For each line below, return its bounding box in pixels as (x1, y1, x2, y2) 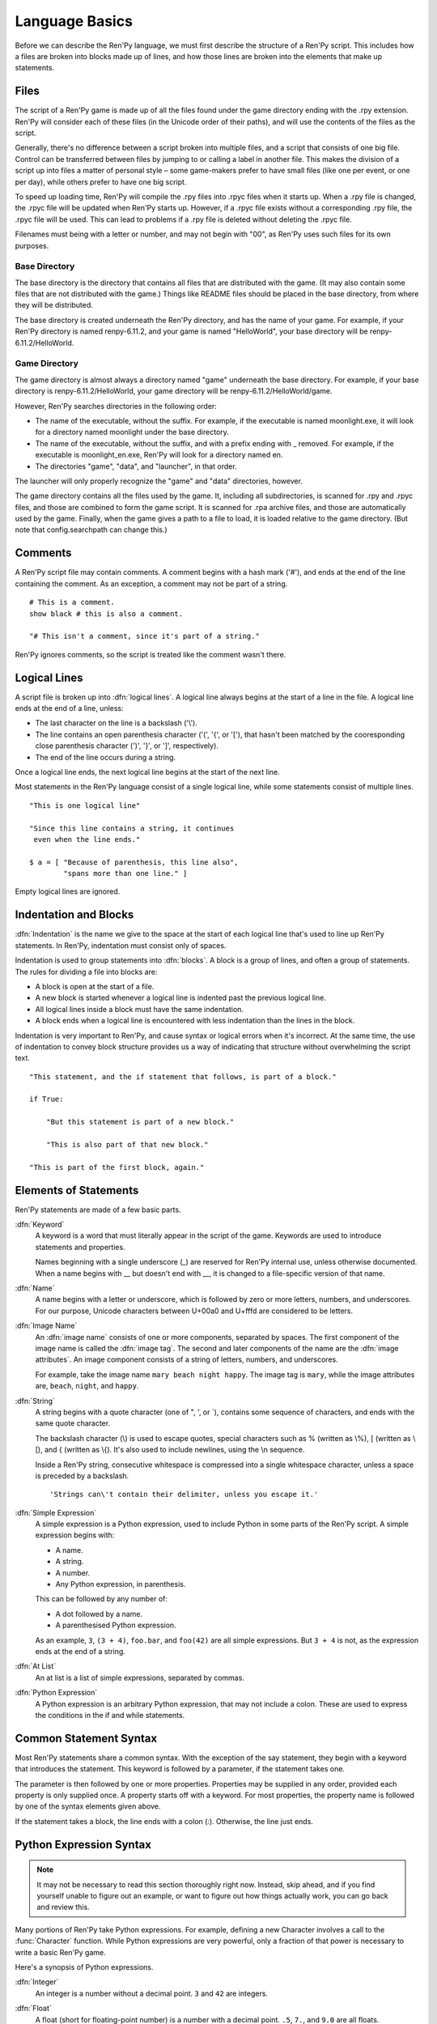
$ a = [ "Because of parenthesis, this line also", (29, 857, 239, 866)
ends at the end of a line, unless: (15, 704, 125, 712)
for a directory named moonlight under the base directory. (35, 427, 230, 437)
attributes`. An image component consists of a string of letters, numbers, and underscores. (35, 1354, 339, 1364)
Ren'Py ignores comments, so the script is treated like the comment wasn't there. (15, 649, 286, 659)
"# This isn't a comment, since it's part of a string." (29, 631, 261, 641)
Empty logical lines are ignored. (15, 887, 121, 896)
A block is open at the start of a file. (35, 981, 155, 991)
